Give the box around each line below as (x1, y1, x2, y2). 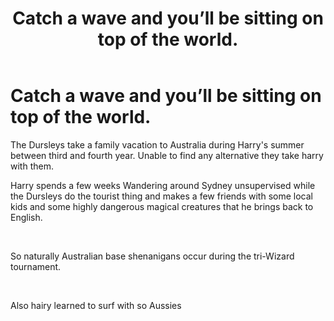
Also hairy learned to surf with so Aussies (10, 299, 182, 311)
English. (10, 211, 43, 223)
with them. (10, 160, 54, 172)
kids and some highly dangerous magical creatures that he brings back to (10, 200, 314, 212)
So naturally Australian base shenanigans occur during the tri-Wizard (10, 250, 295, 262)
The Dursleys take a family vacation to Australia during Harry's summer (10, 138, 305, 151)
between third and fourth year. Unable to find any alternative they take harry (10, 149, 324, 161)
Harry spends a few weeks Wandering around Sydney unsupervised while (10, 179, 316, 191)
